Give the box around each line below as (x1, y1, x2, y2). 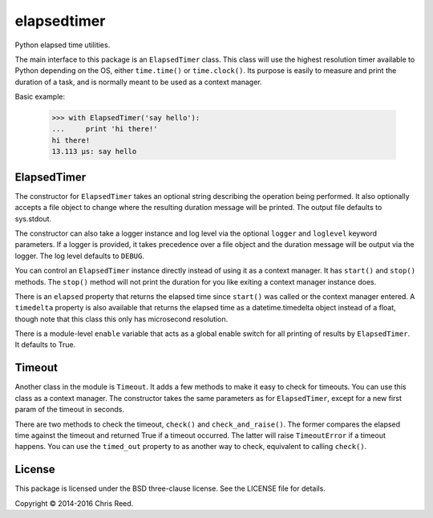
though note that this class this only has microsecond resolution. (14, 314, 229, 324)
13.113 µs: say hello (51, 147, 137, 156)
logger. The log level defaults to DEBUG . (14, 251, 144, 261)
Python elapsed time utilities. (14, 40, 111, 50)
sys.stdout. (14, 213, 52, 224)
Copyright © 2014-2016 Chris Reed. (14, 498, 134, 508)
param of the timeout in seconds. (14, 405, 124, 415)
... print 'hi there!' (51, 124, 158, 134)
